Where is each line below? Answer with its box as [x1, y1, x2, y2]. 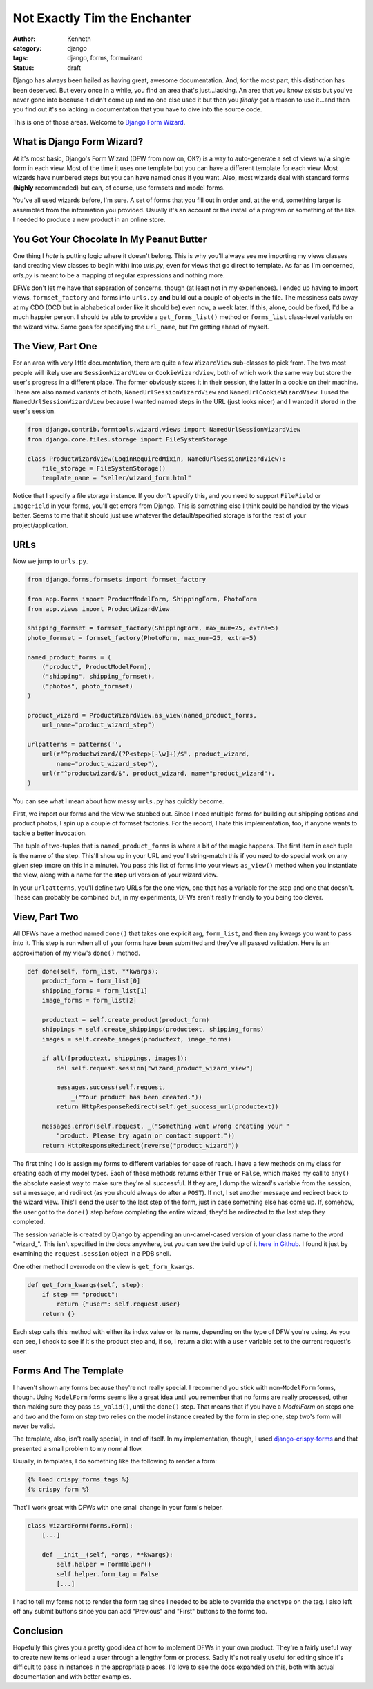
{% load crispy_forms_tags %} [27, 1476, 130, 1483]
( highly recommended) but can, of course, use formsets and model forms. [12, 183, 225, 192]
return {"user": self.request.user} [56, 1300, 181, 1308]
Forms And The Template [12, 1365, 124, 1377]
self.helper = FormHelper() [56, 1560, 152, 1569]
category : [12, 44, 42, 52]
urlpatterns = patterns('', [27, 740, 122, 749]
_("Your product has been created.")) [70, 1093, 203, 1101]
